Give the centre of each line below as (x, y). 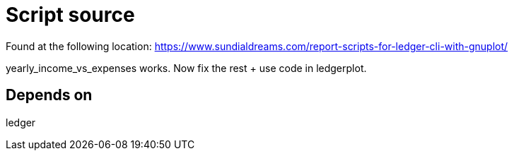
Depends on (49, 95)
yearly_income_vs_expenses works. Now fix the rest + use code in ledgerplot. (186, 68)
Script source (70, 15)
